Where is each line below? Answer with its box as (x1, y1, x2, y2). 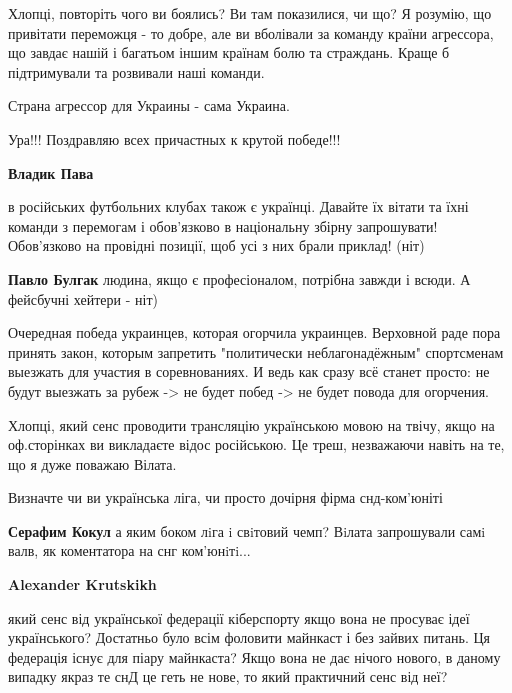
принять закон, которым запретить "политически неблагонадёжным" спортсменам (8, 341, 504, 362)
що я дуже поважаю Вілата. (8, 453, 177, 474)
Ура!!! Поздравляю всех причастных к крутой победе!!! (8, 128, 341, 149)
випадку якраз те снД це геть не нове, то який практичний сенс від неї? (8, 666, 448, 687)
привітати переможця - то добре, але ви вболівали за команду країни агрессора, (8, 22, 494, 43)
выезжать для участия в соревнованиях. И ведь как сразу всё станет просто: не (8, 361, 490, 382)
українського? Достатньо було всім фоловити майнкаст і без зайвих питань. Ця (8, 627, 490, 648)
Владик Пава (8, 162, 94, 183)
